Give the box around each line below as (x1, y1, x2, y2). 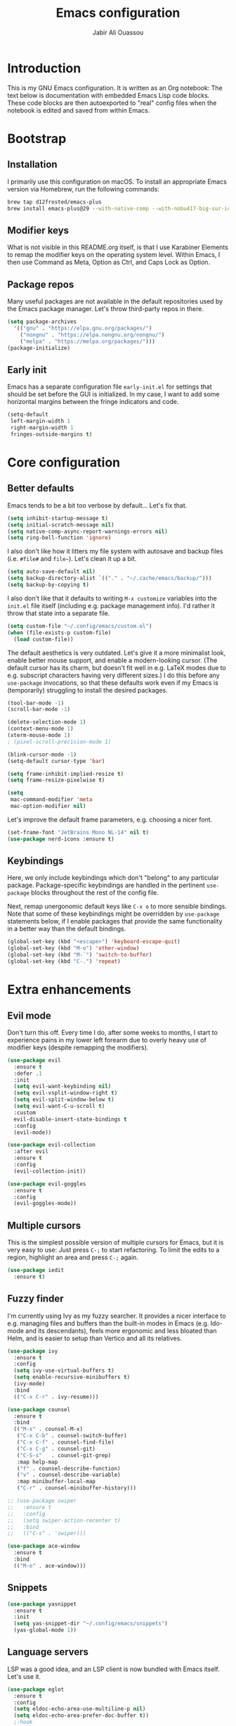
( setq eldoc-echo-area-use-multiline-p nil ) (13, 1706, 146, 1713)
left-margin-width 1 (10, 417, 71, 425)
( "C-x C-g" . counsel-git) (16, 1445, 96, 1452)
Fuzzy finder (7, 1293, 64, 1305)
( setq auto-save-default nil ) (7, 568, 96, 575)
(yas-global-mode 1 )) (13, 1627, 77, 1634)
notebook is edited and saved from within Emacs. (7, 106, 150, 114)
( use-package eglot (7, 1686, 65, 1693)
